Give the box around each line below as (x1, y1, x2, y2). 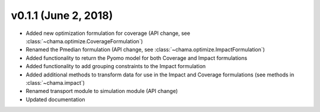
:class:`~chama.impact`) (25, 79, 85, 86)
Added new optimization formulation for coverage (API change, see (25, 30, 191, 37)
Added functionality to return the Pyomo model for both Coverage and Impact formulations (25, 54, 248, 62)
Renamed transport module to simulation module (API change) (25, 88, 178, 95)
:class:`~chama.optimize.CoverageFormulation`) (25, 37, 143, 44)
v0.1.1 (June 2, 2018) (11, 9, 113, 22)
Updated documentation (25, 95, 85, 103)
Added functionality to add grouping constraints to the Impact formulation (25, 63, 206, 70)
